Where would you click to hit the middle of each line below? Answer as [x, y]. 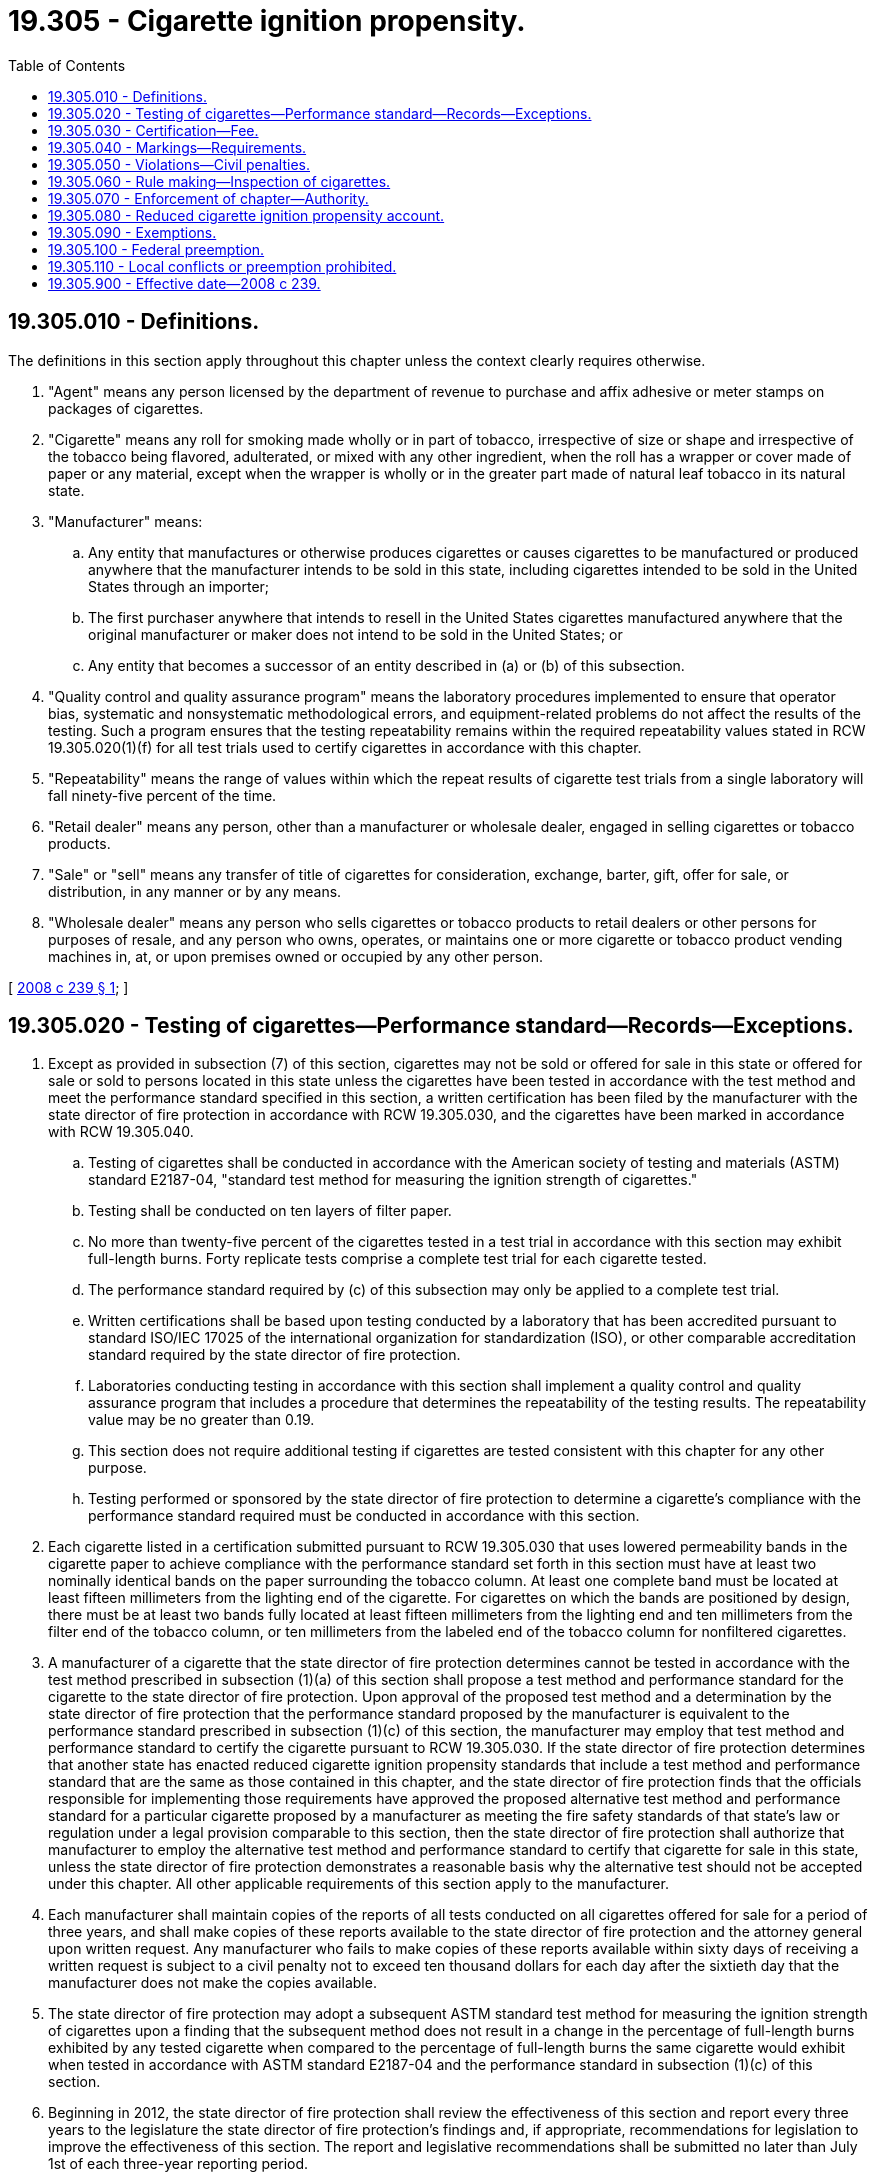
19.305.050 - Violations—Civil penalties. [179, 164]
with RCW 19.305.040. [121, 1132]
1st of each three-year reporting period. [178, 2164]
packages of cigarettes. [126, 408]
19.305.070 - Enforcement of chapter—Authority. [208, 198]
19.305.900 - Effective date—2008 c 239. [184, 283]
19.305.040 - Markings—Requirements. [177, 147]
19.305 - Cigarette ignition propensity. [267, 21]
